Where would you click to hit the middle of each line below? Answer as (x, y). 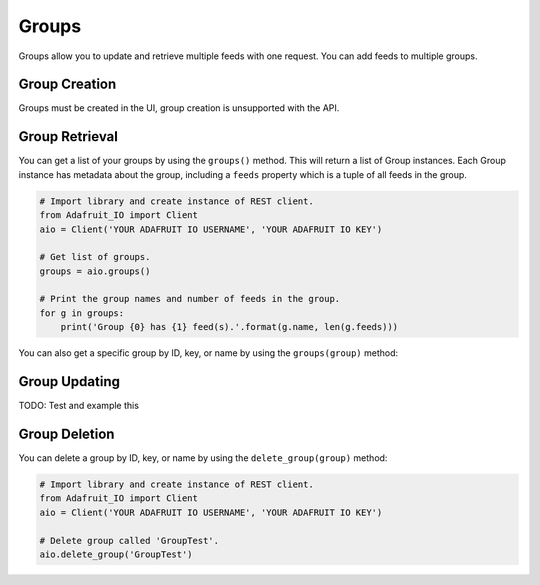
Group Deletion (66, 433)
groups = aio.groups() (95, 271)
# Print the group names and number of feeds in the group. (190, 299)
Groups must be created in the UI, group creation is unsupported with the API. (179, 108)
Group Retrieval (68, 136)
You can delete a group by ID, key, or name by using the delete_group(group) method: (203, 458)
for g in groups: (82, 313)
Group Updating (69, 381)
